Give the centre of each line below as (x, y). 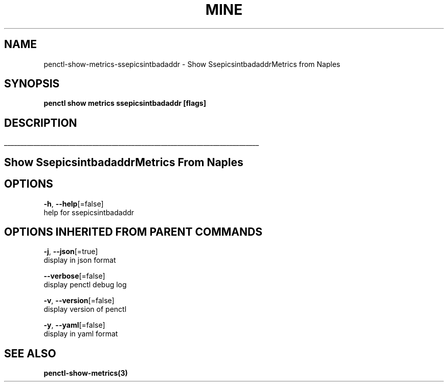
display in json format (80, 260)
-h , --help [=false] (74, 203)
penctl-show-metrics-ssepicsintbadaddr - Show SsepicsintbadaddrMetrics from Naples (192, 64)
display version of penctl (85, 309)
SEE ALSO (30, 353)
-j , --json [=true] (71, 252)
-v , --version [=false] (79, 301)
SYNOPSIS (32, 84)
